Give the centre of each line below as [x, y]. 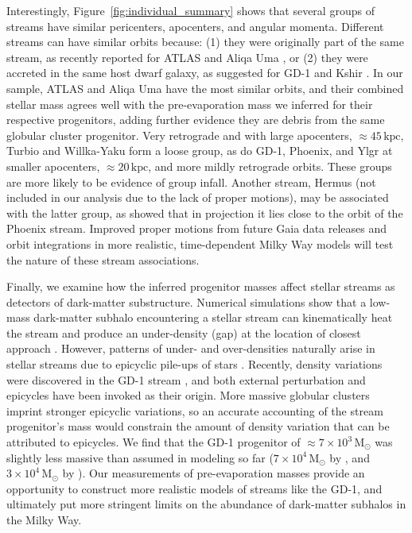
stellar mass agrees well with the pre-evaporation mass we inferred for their [190, 104]
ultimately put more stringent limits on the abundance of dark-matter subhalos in [206, 504]
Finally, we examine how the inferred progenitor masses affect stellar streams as [201, 286]
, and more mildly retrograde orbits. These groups [270, 166]
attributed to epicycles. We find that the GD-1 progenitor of [154, 442]
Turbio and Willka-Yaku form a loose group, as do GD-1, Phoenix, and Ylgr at [200, 151]
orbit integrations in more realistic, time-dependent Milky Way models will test [200, 243]
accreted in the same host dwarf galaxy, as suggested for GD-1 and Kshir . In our [205, 73]
